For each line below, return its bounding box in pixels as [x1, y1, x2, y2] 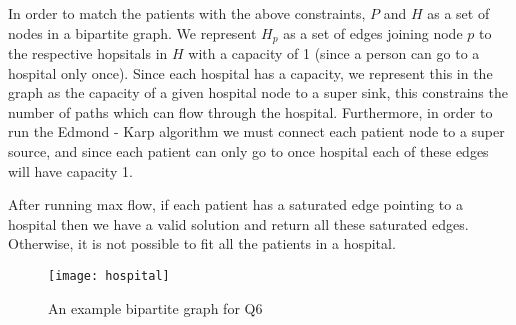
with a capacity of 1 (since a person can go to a [188, 43, 480, 64]
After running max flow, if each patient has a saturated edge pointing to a [8, 194, 463, 215]
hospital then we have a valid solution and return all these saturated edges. [8, 213, 469, 234]
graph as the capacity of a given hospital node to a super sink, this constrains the [8, 82, 508, 103]
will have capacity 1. [8, 160, 133, 181]
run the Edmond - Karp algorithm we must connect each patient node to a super [8, 121, 505, 142]
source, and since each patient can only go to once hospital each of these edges [8, 141, 489, 162]
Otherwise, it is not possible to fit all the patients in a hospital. [8, 233, 396, 254]
